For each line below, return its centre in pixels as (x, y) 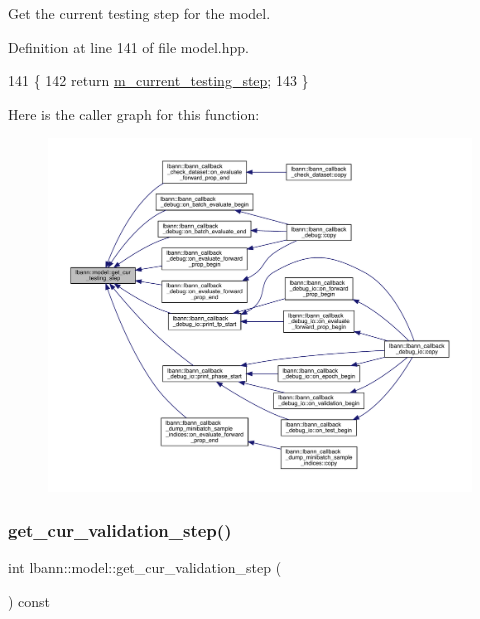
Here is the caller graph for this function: (134, 113)
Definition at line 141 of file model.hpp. (128, 46)
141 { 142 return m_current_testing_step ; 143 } (158, 80)
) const (29, 600)
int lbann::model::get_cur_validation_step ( (145, 567)
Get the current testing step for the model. (139, 13)
